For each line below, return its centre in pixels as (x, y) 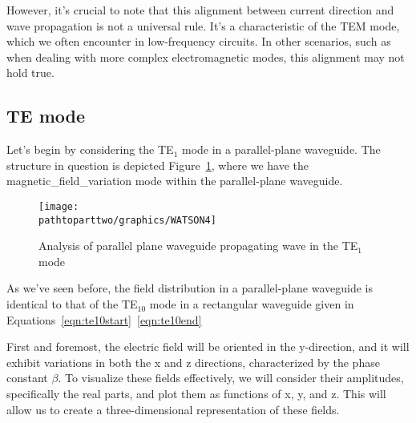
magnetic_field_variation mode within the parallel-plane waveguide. (175, 181)
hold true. (30, 73)
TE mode (46, 116)
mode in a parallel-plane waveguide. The (281, 149)
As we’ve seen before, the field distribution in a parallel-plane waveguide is (190, 288)
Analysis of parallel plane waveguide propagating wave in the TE (198, 246)
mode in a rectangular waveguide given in (252, 304)
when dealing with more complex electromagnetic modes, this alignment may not (206, 56)
